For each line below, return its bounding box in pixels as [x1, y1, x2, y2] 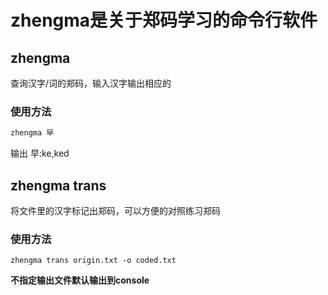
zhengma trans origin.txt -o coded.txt [10, 256, 177, 266]
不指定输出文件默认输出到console [10, 274, 150, 286]
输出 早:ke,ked [10, 147, 70, 160]
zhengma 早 [10, 128, 55, 138]
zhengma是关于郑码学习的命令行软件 [10, 9, 318, 32]
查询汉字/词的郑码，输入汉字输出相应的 [10, 77, 172, 89]
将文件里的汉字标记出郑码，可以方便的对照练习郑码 [10, 204, 221, 216]
